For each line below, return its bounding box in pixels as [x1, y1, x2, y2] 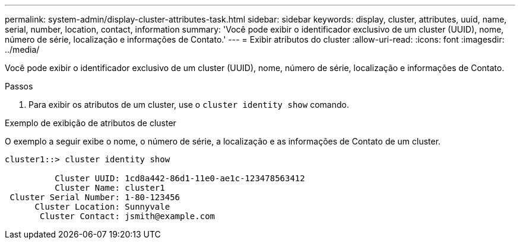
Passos [5, 81, 33, 91]
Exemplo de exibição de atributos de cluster [5, 118, 176, 128]
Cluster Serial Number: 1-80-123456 [9, 192, 180, 202]
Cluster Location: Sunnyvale [34, 202, 170, 211]
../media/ [5, 44, 40, 54]
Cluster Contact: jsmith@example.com [40, 211, 215, 221]
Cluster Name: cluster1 [55, 183, 165, 192]
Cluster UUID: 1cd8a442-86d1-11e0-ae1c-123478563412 [55, 174, 305, 183]
